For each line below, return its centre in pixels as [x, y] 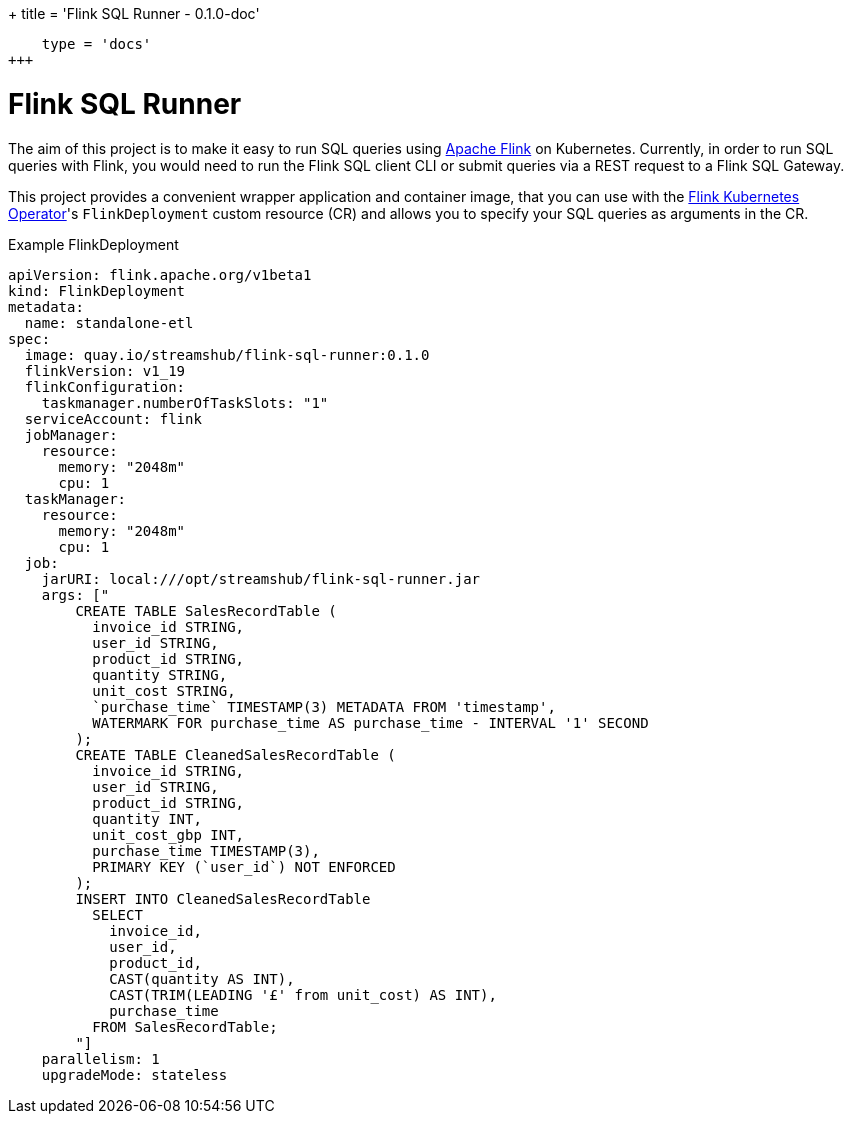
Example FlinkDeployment [93, 244]
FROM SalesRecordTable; [185, 1026]
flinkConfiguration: [105, 386]
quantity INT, [147, 818]
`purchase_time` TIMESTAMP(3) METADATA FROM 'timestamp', [324, 706]
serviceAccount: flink [113, 418]
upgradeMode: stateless [134, 1074]
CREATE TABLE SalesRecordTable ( [206, 610]
